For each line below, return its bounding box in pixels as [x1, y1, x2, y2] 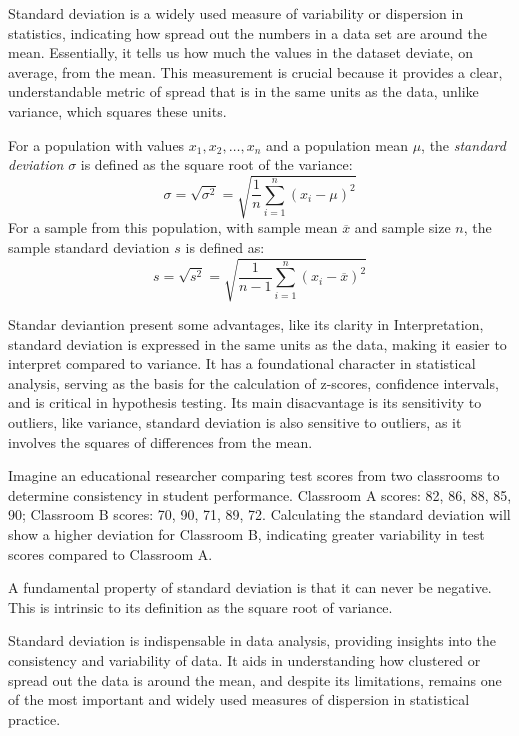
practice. [8, 708, 61, 729]
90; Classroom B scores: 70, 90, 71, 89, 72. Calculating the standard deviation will [8, 504, 511, 525]
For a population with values [8, 134, 185, 155]
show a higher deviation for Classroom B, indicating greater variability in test [8, 523, 485, 544]
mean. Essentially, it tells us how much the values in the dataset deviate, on [8, 42, 473, 63]
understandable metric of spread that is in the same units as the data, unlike [8, 81, 479, 102]
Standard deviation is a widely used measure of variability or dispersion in [8, 3, 464, 23]
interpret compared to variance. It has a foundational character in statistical [8, 353, 476, 374]
